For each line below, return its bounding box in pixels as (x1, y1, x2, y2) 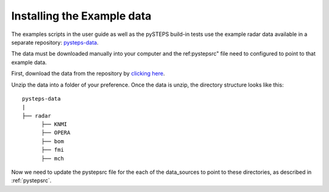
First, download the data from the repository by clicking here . (11, 70, 165, 77)
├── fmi (41, 146, 64, 154)
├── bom (41, 138, 64, 144)
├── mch (41, 155, 64, 162)
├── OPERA (41, 129, 71, 137)
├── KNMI (41, 121, 68, 128)
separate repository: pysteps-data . (11, 38, 99, 46)
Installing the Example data (11, 9, 152, 23)
